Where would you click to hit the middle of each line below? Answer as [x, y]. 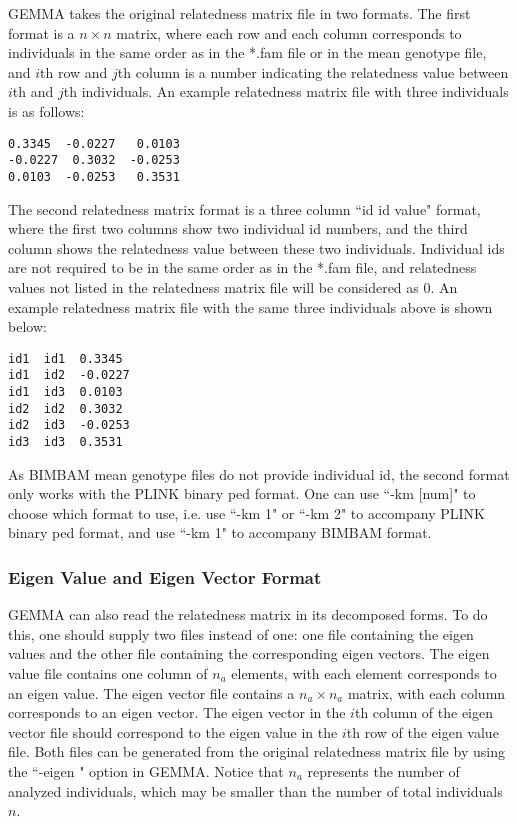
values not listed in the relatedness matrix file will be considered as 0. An [233, 286]
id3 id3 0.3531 [65, 441]
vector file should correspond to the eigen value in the [173, 731]
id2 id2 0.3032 [65, 408]
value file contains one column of [108, 673]
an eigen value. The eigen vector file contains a [151, 692]
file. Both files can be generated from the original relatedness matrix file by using [256, 751]
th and [33, 91]
